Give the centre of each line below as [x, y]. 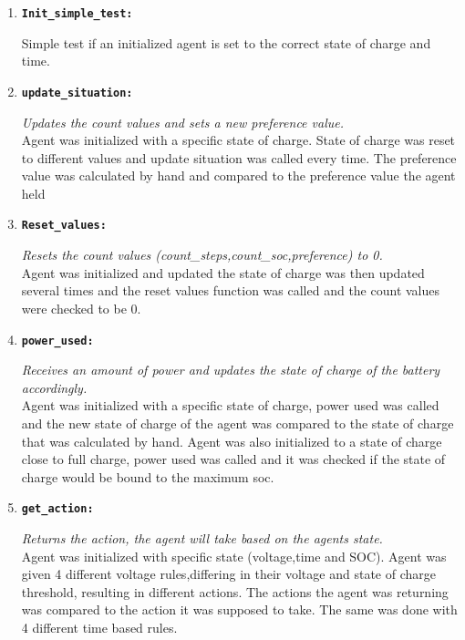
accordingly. [54, 387]
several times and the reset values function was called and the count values [231, 290]
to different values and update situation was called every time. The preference [239, 157]
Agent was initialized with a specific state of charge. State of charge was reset [238, 140]
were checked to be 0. [81, 308]
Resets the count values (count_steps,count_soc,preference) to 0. [202, 255]
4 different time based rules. [99, 627]
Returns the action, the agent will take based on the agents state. [202, 537]
